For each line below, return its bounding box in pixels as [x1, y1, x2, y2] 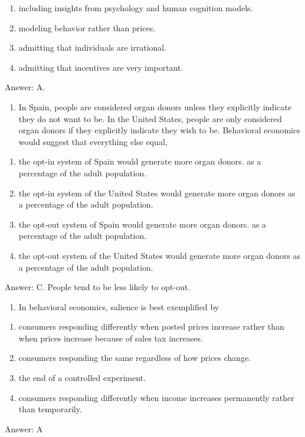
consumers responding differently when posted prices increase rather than [18, 320, 284, 333]
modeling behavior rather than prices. [18, 21, 156, 34]
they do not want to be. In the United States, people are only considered [18, 112, 282, 124]
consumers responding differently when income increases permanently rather [18, 391, 294, 403]
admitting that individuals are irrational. [18, 41, 167, 54]
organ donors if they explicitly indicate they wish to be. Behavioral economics [18, 124, 300, 136]
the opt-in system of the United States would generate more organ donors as [18, 186, 296, 199]
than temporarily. [18, 403, 82, 415]
